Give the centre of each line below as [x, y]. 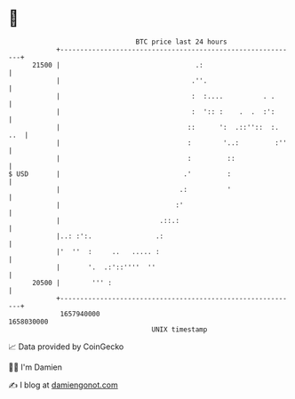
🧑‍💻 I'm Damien [36, 367]
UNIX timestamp [179, 329]
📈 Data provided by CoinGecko [66, 347]
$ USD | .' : [120, 174]
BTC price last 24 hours [181, 42]
